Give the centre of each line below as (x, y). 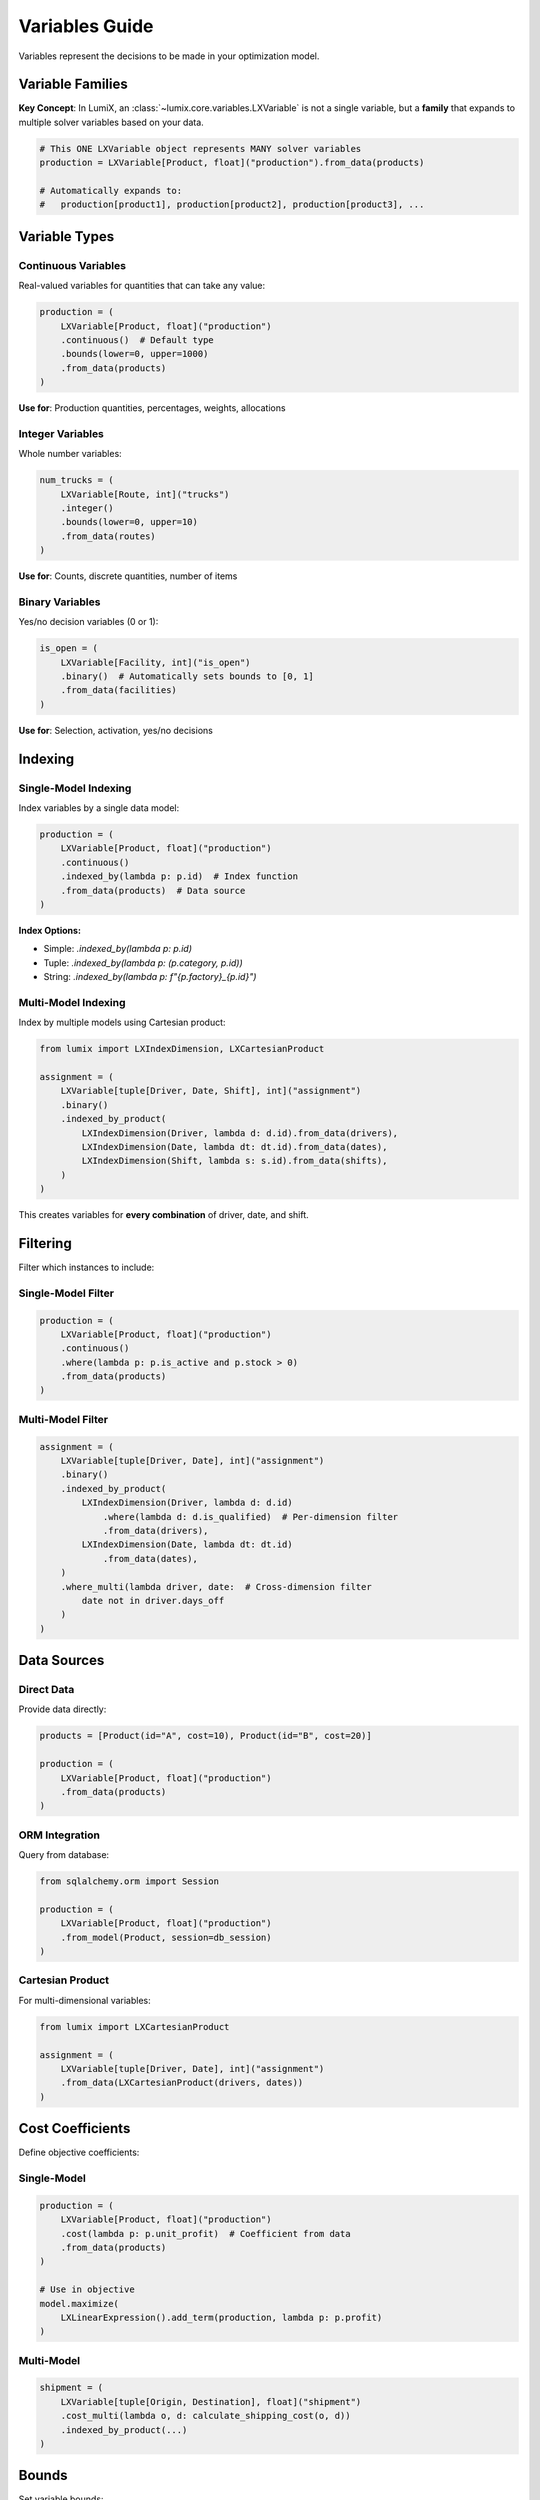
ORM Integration (59, 1835)
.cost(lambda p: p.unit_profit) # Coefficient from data (205, 2233)
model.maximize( (79, 2303)
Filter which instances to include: (86, 1267)
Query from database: (64, 1855)
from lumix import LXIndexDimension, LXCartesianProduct (182, 1049)
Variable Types (66, 236)
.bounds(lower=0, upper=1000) (134, 354)
